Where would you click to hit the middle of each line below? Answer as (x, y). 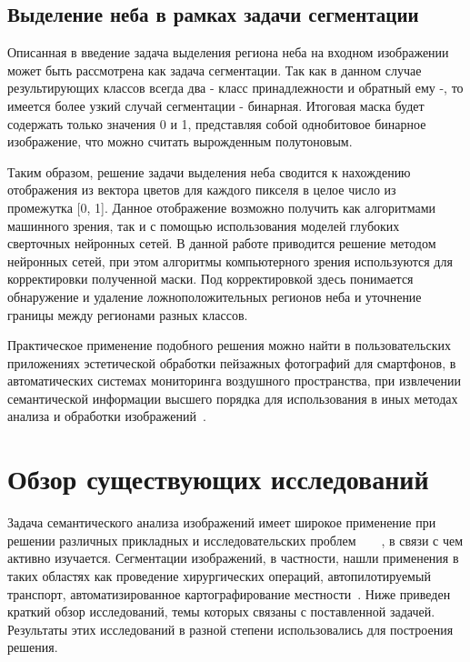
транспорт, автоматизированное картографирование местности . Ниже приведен (229, 593)
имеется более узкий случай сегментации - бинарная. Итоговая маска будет (216, 105)
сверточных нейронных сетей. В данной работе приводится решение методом (222, 243)
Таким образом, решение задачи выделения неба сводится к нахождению (209, 171)
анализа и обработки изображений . (107, 416)
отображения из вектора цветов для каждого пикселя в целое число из (202, 190)
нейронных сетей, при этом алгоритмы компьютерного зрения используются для (230, 261)
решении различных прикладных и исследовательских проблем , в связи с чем (235, 540)
